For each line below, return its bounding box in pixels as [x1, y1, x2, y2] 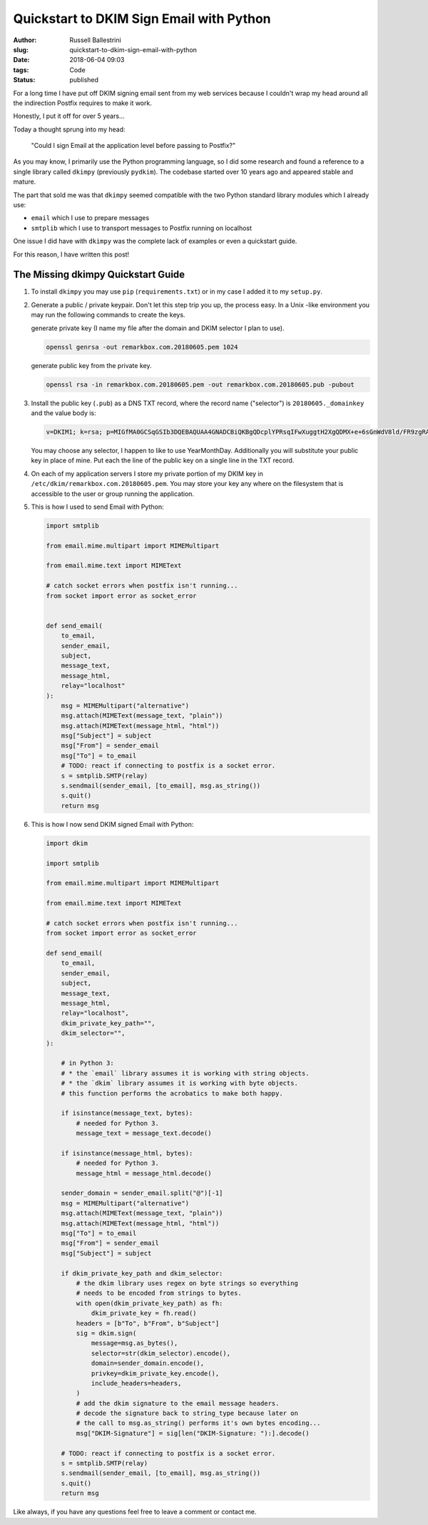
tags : [13, 65, 29, 74]
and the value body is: [31, 408, 96, 417]
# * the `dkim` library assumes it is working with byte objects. [61, 1079, 299, 1088]
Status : [13, 76, 36, 84]
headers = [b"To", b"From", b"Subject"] [76, 1319, 220, 1327]
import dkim [46, 839, 88, 847]
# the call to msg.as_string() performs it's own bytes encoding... [76, 1419, 321, 1427]
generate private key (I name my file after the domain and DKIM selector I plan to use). [31, 324, 285, 332]
